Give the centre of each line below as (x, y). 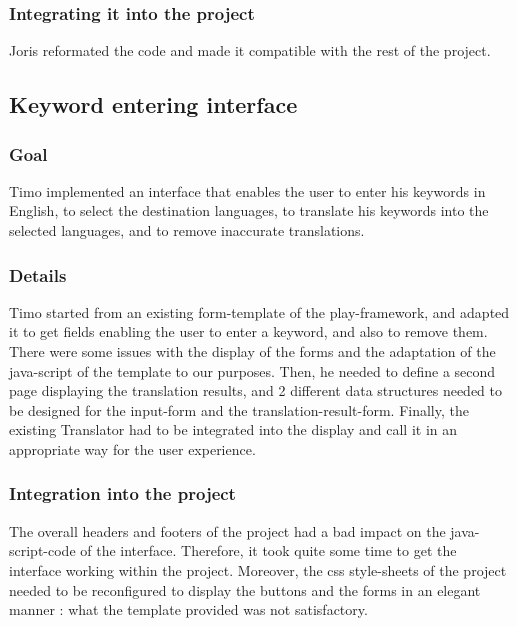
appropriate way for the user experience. (132, 448)
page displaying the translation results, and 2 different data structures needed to (256, 390)
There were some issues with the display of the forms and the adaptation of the (252, 351)
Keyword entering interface (153, 104)
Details (38, 274)
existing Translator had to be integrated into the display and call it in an (233, 429)
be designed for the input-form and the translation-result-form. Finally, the (239, 409)
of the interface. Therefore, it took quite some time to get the (268, 550)
